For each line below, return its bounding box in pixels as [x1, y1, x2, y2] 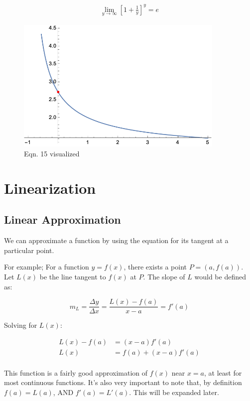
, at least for [204, 367, 242, 378]
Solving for [4, 320, 37, 330]
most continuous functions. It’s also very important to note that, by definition [4, 377, 242, 388]
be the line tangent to [39, 271, 106, 281]
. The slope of [143, 271, 185, 281]
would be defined [194, 271, 246, 281]
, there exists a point [124, 262, 187, 272]
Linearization [4, 177, 96, 198]
